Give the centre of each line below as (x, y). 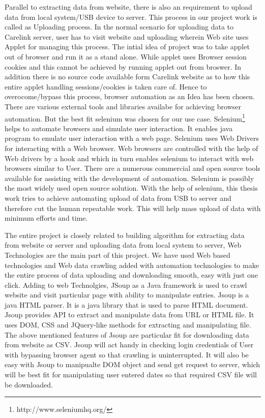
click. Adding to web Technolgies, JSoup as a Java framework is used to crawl (126, 285)
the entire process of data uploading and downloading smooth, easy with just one (131, 275)
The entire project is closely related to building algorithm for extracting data (125, 235)
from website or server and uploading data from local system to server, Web (123, 245)
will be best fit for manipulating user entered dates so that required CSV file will (131, 375)
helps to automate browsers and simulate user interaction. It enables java (119, 128)
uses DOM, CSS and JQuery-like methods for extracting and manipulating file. (128, 325)
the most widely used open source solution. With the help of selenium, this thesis (131, 188)
